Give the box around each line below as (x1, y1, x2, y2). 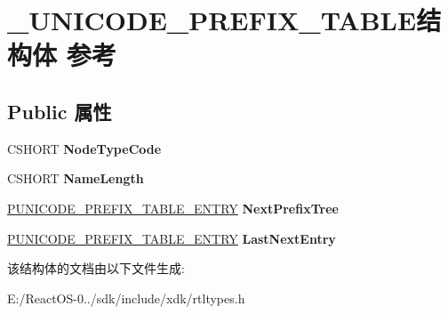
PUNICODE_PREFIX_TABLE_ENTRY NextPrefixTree (7, 198, 339, 217)
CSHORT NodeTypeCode (7, 139, 162, 157)
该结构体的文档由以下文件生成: (7, 259, 185, 278)
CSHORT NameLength (7, 169, 144, 188)
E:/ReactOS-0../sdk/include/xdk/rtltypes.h (7, 288, 245, 307)
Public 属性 (7, 97, 112, 125)
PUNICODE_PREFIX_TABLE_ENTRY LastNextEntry (7, 229, 336, 247)
